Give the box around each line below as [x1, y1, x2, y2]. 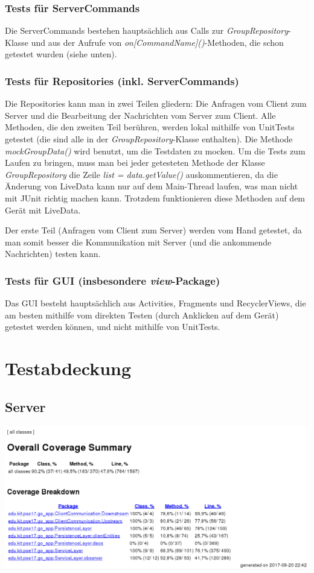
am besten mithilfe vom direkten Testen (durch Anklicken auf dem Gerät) [5, 308, 279, 321]
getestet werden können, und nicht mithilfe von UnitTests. [5, 320, 220, 333]
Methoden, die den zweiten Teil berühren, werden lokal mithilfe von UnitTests [5, 121, 295, 133]
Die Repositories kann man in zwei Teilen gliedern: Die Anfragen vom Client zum [5, 97, 307, 110]
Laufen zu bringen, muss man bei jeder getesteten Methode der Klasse [5, 156, 265, 169]
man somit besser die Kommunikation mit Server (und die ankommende [5, 235, 272, 248]
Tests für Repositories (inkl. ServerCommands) [5, 73, 239, 88]
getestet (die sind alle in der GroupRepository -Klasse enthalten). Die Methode [5, 133, 293, 145]
